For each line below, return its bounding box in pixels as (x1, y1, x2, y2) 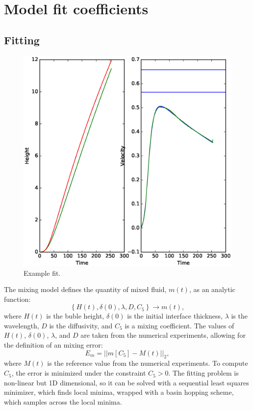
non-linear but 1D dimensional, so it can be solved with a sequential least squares (4, 377, 249, 387)
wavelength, (4, 320, 39, 330)
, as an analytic (189, 284, 235, 294)
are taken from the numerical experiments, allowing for (80, 330, 246, 340)
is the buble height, (46, 311, 104, 321)
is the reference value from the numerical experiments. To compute (47, 358, 248, 368)
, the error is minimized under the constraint (11, 368, 146, 378)
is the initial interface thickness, (127, 311, 223, 321)
